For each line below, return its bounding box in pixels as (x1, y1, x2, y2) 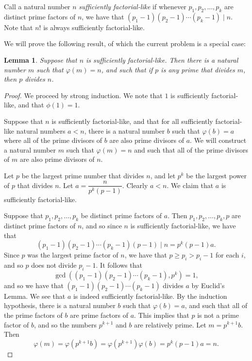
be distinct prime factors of (81, 210, 162, 221)
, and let (150, 170, 176, 180)
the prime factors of (4, 309, 63, 320)
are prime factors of (70, 309, 129, 320)
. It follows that (96, 259, 142, 270)
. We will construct (190, 135, 247, 145)
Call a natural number (4, 1, 70, 11)
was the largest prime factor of (27, 250, 118, 260)
